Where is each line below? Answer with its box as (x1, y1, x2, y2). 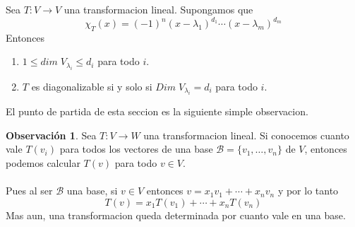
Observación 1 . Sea (6, 127, 97, 142)
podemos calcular (6, 156, 80, 170)
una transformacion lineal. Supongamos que (64, 2, 253, 16)
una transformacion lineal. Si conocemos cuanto (143, 127, 349, 142)
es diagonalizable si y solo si (31, 78, 152, 93)
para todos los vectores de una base (59, 141, 213, 156)
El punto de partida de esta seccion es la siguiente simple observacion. (6, 104, 308, 119)
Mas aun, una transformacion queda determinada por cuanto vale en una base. (6, 207, 346, 222)
